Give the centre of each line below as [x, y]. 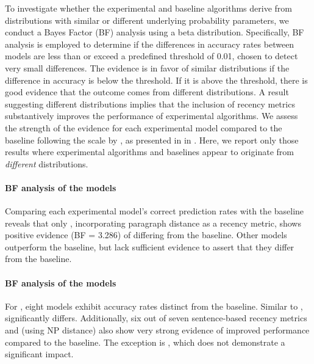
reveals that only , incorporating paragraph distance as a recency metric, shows [153, 223]
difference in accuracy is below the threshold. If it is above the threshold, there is [156, 80]
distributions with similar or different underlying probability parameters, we [147, 20]
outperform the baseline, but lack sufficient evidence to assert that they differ [150, 246]
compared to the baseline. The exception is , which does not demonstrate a [145, 342]
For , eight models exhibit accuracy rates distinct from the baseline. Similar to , [154, 306]
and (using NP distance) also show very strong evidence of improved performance [157, 330]
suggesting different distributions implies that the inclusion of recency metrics [150, 104]
